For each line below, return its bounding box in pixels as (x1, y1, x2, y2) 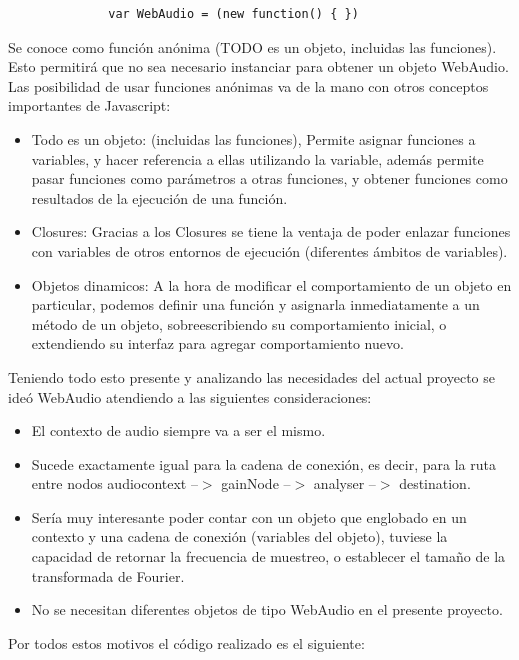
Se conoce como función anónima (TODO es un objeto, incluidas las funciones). (8, 36, 497, 57)
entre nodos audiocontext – (31, 473, 198, 494)
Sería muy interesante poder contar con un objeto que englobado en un (31, 506, 467, 527)
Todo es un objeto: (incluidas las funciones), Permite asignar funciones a (31, 128, 476, 149)
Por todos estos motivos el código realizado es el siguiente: (8, 632, 365, 653)
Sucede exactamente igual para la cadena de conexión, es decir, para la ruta (31, 453, 496, 474)
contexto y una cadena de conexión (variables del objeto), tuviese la (31, 526, 448, 547)
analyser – (313, 473, 376, 494)
